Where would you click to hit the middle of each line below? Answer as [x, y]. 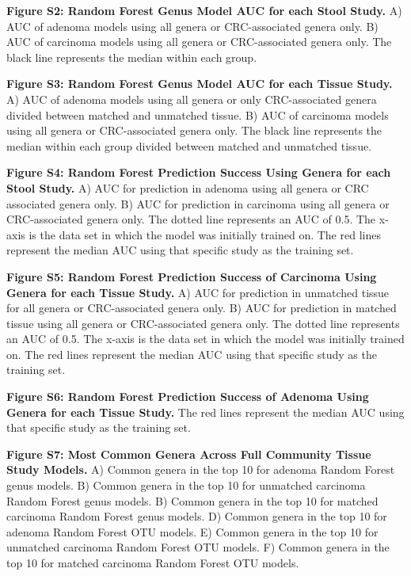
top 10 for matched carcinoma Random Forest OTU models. [153, 563]
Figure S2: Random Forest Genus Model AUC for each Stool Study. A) [204, 10]
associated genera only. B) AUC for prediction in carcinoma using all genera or [198, 203]
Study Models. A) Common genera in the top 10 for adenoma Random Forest [201, 469]
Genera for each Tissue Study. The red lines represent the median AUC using [205, 412]
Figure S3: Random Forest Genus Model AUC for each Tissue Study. [200, 84]
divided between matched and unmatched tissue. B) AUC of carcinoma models [198, 114]
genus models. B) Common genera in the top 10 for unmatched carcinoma [186, 485]
